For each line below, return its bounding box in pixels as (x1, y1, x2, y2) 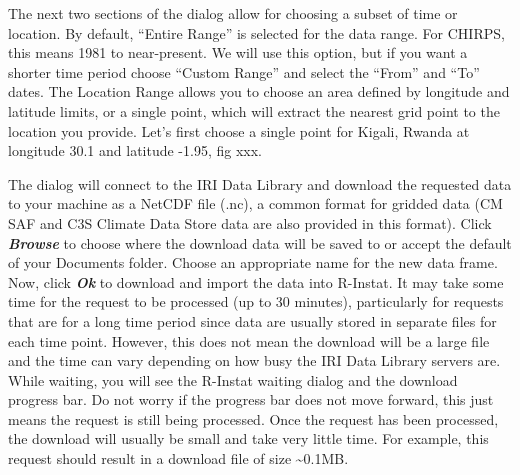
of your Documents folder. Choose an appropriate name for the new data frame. (8, 252, 498, 273)
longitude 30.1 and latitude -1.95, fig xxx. (8, 140, 262, 161)
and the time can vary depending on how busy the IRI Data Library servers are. (8, 350, 501, 371)
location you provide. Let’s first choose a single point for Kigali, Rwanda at (8, 120, 470, 141)
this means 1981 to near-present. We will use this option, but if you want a (8, 42, 468, 63)
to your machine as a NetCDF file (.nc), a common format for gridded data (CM (8, 193, 503, 214)
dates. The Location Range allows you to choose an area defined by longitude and (8, 81, 510, 102)
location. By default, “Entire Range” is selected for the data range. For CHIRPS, (8, 22, 505, 43)
